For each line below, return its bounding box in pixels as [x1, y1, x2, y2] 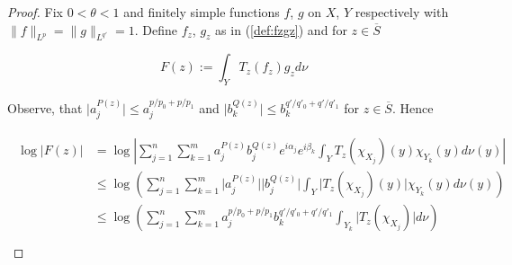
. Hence [391, 98, 434, 117]
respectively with [355, 3, 449, 21]
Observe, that [7, 98, 83, 117]
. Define [134, 20, 177, 39]
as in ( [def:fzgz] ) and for [215, 20, 347, 39]
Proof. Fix [7, 3, 63, 21]
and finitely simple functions [123, 3, 280, 21]
